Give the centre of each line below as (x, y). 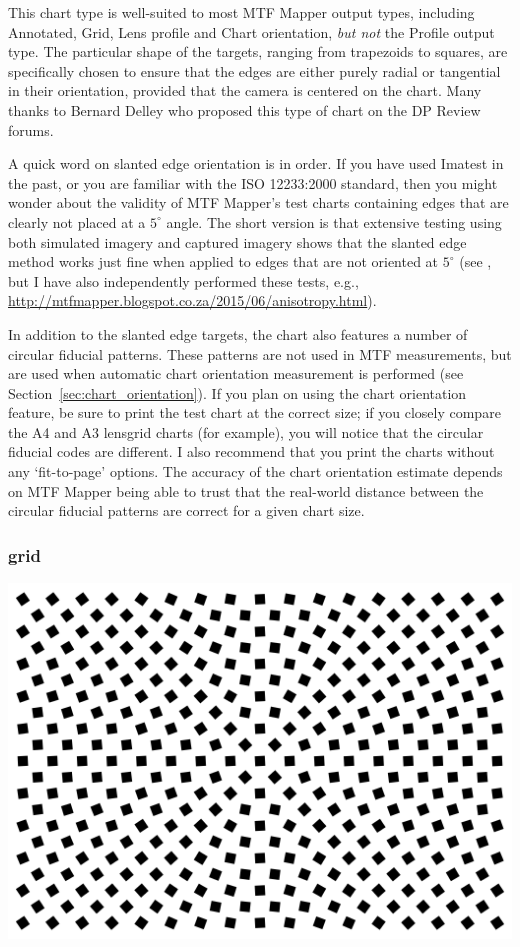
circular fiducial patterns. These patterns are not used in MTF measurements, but (260, 353)
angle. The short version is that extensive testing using (334, 221)
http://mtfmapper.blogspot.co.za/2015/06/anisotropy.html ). (192, 300)
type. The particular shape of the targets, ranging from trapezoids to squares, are (258, 51)
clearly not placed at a (77, 221)
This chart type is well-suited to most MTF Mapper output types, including (241, 12)
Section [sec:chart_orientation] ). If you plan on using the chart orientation (237, 392)
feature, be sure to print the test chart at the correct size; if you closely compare (254, 412)
